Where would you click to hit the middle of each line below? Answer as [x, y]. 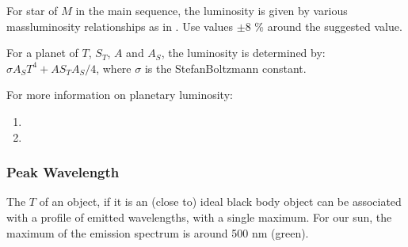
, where [114, 68]
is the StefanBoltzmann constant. [225, 68]
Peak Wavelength [63, 172]
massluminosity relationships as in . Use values [120, 26]
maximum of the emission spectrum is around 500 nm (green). [158, 232]
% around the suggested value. [328, 26]
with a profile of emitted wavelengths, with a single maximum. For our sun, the [199, 217]
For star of [32, 10]
